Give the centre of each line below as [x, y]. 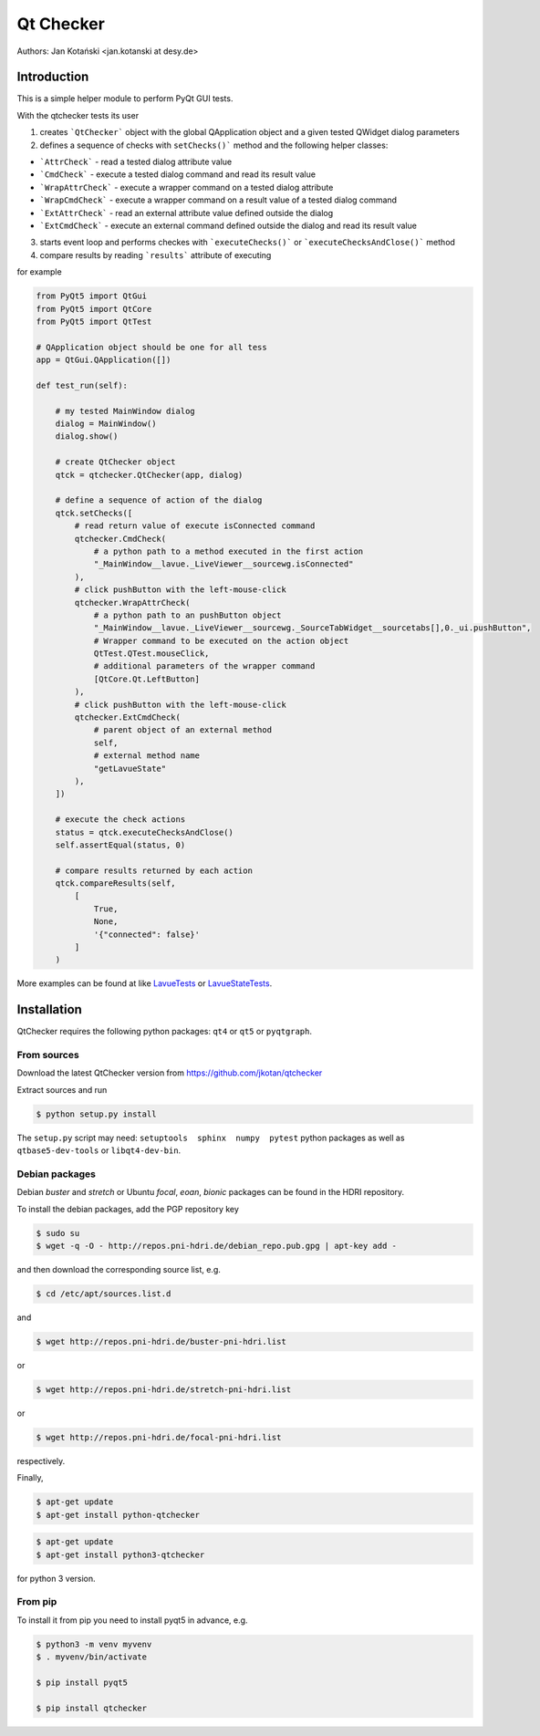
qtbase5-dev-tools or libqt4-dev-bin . [99, 1150]
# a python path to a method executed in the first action [228, 551]
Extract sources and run [62, 1089]
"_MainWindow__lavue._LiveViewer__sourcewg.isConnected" [223, 564]
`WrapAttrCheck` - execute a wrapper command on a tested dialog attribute [187, 187]
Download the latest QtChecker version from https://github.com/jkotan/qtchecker [170, 1073]
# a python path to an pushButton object [187, 615]
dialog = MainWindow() [106, 424]
